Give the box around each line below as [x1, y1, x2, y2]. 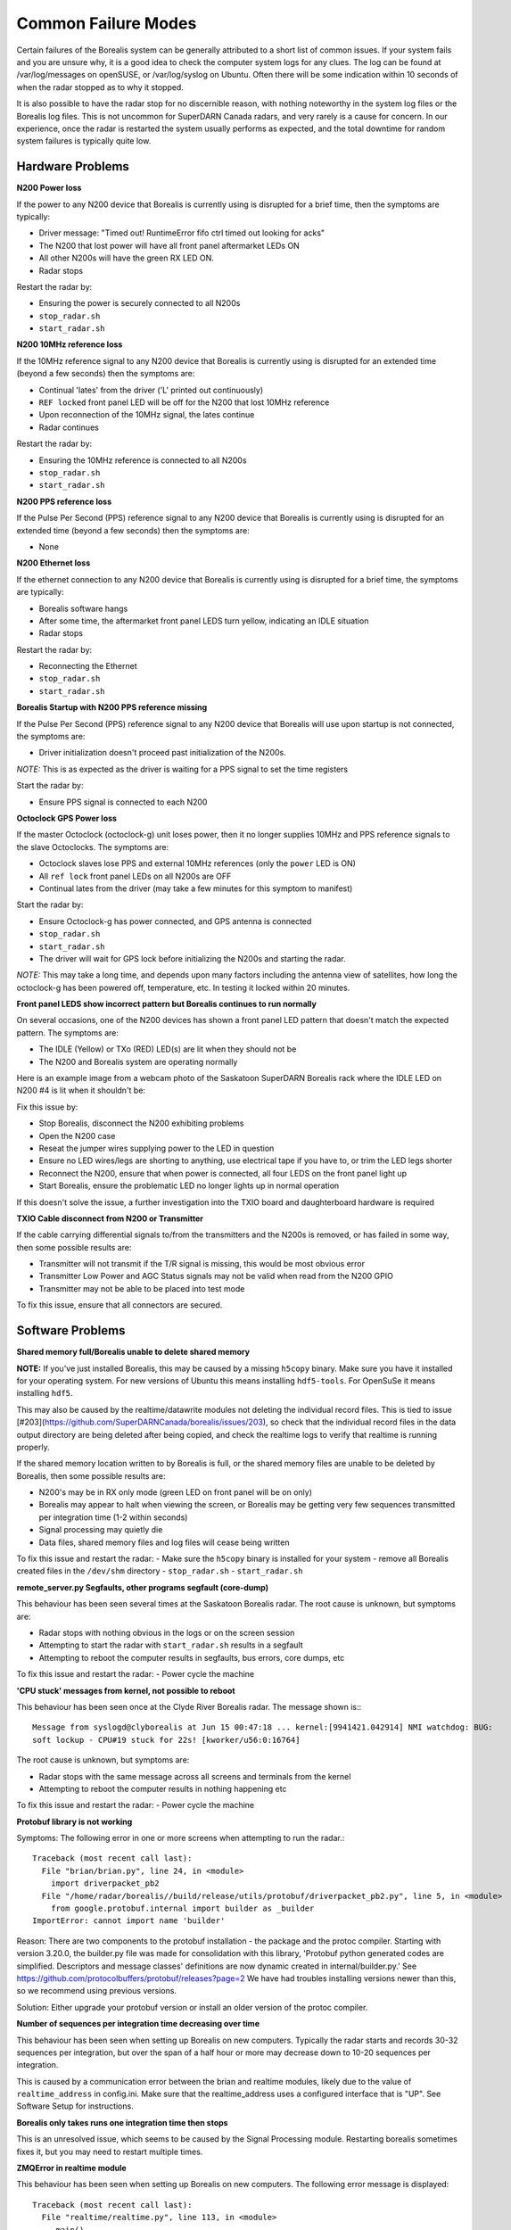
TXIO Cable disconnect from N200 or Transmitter [16, 1213, 204, 1224]
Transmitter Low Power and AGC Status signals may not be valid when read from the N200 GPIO [38, 1271, 394, 1282]
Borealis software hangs [38, 603, 128, 614]
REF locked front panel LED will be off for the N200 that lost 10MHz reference [38, 397, 330, 408]
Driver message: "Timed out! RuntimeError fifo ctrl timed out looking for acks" [38, 227, 326, 238]
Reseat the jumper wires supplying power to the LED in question [38, 1143, 275, 1153]
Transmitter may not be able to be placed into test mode [38, 1283, 245, 1293]
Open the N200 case [38, 1130, 116, 1141]
